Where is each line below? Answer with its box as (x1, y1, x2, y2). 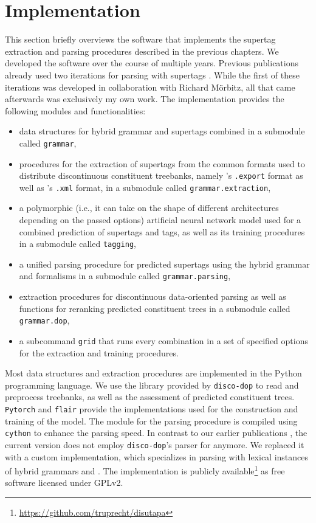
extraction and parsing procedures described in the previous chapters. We (5, 44, 279, 57)
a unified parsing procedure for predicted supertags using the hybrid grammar (19, 257, 310, 270)
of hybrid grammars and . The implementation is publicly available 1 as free (5, 463, 285, 477)
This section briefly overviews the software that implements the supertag (5, 33, 276, 46)
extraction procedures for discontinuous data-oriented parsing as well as (19, 290, 286, 303)
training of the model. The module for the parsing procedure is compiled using (5, 414, 298, 427)
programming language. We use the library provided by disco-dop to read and (5, 378, 299, 391)
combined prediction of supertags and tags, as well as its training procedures (19, 225, 305, 238)
